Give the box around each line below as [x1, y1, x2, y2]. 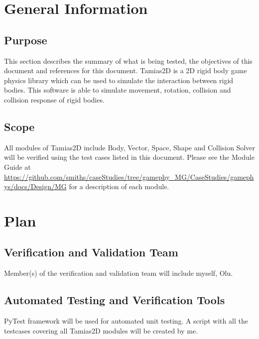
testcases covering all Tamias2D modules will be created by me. [4, 325, 198, 336]
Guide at [4, 161, 31, 172]
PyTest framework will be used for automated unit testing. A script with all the [4, 316, 248, 326]
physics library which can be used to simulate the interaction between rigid [4, 75, 234, 85]
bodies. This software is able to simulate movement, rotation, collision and [4, 85, 231, 95]
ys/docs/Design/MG [4, 181, 67, 192]
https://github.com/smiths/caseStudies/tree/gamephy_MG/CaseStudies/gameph [4, 171, 254, 182]
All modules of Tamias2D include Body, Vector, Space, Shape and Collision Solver [4, 142, 255, 152]
